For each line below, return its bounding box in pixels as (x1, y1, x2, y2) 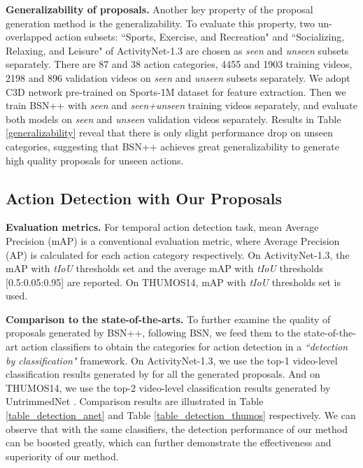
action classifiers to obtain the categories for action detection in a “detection (21, 339, 348, 354)
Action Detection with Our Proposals (6, 187, 283, 208)
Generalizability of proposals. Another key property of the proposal (6, 2, 313, 16)
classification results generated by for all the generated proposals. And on (6, 367, 320, 381)
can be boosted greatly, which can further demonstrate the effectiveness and (6, 435, 332, 450)
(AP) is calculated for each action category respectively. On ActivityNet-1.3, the (6, 247, 350, 262)
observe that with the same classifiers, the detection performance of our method (6, 421, 348, 436)
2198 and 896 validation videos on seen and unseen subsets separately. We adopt (6, 70, 350, 85)
